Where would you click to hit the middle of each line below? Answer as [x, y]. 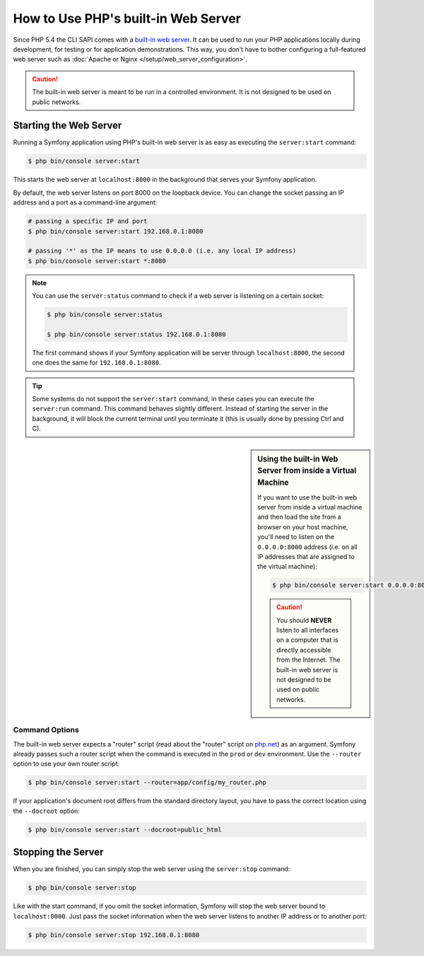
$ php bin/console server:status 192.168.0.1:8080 [136, 334]
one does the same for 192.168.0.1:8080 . [97, 363]
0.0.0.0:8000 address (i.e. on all [307, 547]
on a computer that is [307, 640]
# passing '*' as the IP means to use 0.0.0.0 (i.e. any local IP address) [162, 251]
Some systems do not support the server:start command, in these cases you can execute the [173, 399]
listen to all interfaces [308, 630]
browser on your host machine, [303, 526]
